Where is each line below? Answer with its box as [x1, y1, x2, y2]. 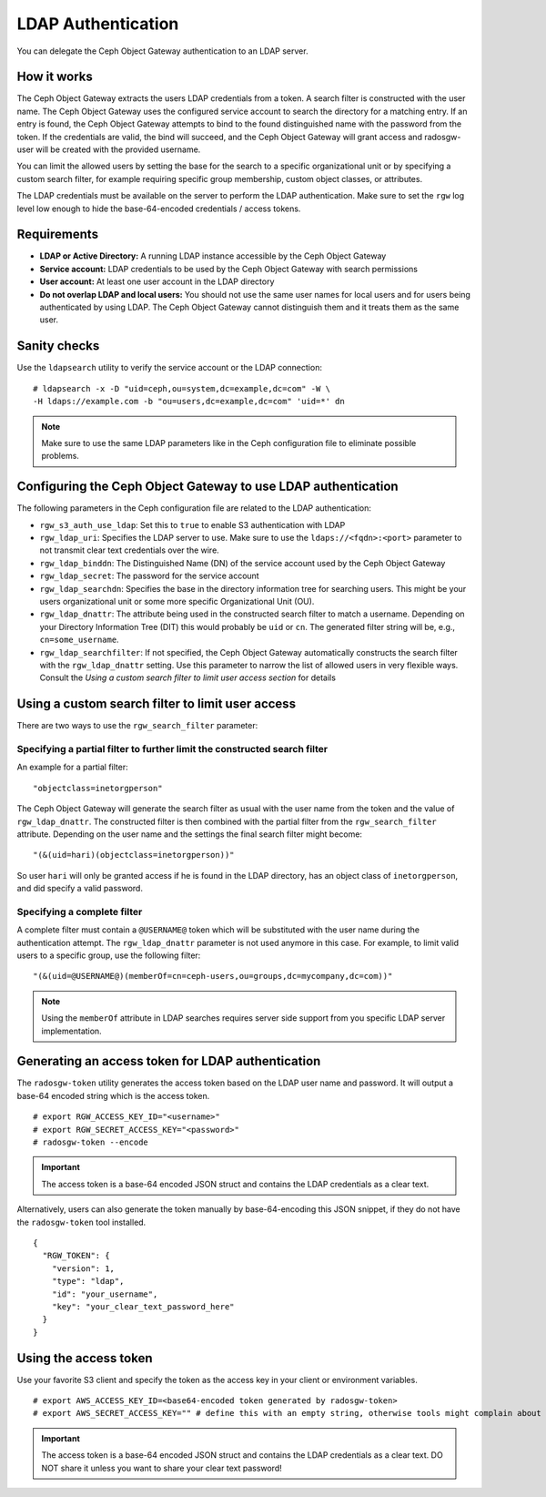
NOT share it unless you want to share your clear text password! [41, 1462, 282, 1473]
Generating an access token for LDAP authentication [16, 1054, 321, 1069]
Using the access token [16, 1350, 154, 1366]
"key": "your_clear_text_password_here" [51, 1301, 236, 1311]
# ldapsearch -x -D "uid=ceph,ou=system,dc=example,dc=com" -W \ [33, 383, 331, 393]
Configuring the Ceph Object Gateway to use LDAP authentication [16, 479, 399, 494]
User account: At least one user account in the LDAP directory [39, 276, 275, 287]
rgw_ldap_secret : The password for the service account [39, 570, 259, 582]
